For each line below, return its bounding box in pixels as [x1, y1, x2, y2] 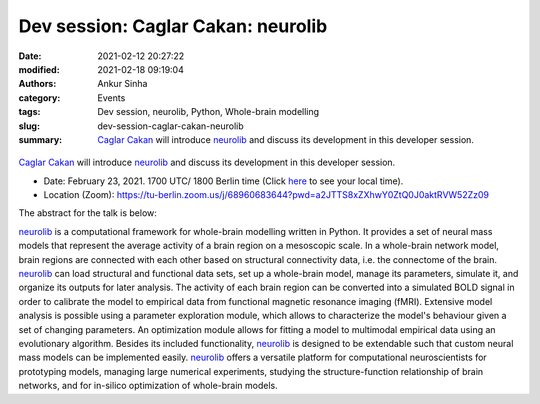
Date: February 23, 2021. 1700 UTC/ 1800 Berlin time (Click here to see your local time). [43, 175, 404, 187]
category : [18, 91, 61, 104]
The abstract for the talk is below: [18, 207, 157, 219]
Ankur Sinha [97, 78, 148, 90]
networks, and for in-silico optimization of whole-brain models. [18, 380, 279, 392]
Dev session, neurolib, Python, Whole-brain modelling [97, 106, 320, 118]
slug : [18, 120, 40, 132]
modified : [18, 63, 60, 75]
